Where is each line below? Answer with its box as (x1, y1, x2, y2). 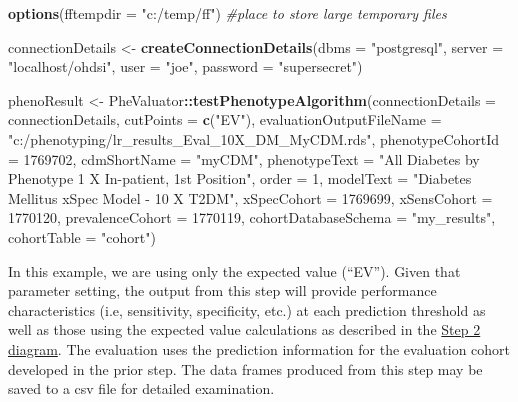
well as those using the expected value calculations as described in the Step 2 (8, 319, 481, 340)
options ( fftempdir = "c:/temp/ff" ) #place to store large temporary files (8, 3, 447, 23)
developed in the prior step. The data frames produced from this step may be (8, 358, 483, 379)
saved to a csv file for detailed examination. (8, 378, 275, 399)
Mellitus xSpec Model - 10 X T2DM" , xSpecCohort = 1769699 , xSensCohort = (8, 187, 493, 208)
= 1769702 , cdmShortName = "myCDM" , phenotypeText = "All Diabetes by (8, 148, 480, 169)
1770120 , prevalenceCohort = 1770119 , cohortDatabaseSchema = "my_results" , (8, 207, 496, 228)
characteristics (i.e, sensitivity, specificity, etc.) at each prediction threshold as (8, 299, 486, 320)
